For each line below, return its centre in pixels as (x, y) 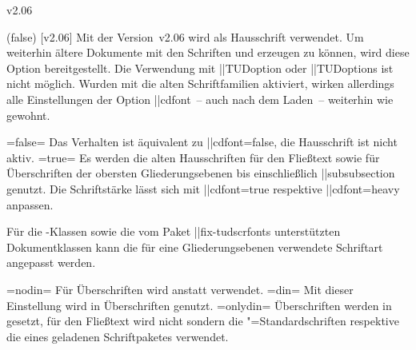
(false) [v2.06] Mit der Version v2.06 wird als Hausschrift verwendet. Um (185, 36)
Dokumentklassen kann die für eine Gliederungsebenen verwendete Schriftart (195, 247)
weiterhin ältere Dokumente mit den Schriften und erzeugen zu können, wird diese (208, 52)
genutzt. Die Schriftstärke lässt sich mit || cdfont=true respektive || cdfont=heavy (203, 188)
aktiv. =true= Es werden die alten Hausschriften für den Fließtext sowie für (193, 157)
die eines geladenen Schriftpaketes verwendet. (118, 336)
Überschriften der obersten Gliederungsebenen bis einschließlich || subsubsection (201, 173)
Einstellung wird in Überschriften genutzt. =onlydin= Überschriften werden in (199, 305)
